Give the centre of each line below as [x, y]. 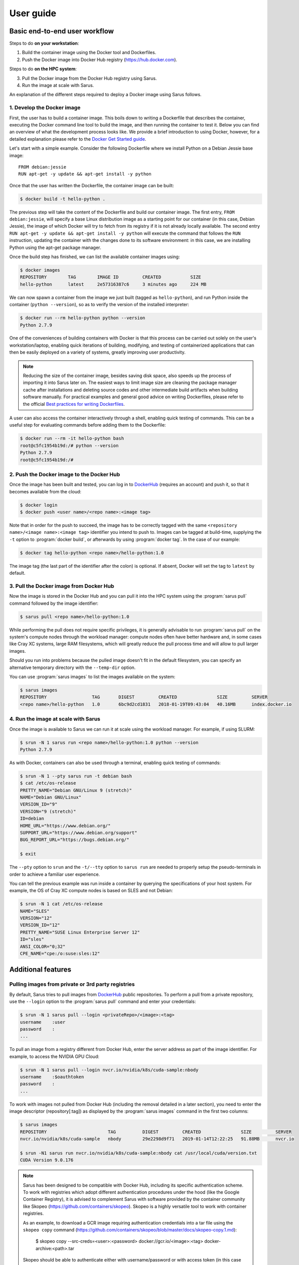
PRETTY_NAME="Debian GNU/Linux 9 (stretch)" [76, 790]
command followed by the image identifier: [54, 603]
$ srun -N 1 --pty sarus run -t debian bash [76, 776]
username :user [43, 1022]
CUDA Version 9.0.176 [47, 1160]
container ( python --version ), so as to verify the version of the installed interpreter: [99, 305]
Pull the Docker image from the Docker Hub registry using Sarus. [89, 78]
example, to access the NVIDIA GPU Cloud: [54, 1056]
